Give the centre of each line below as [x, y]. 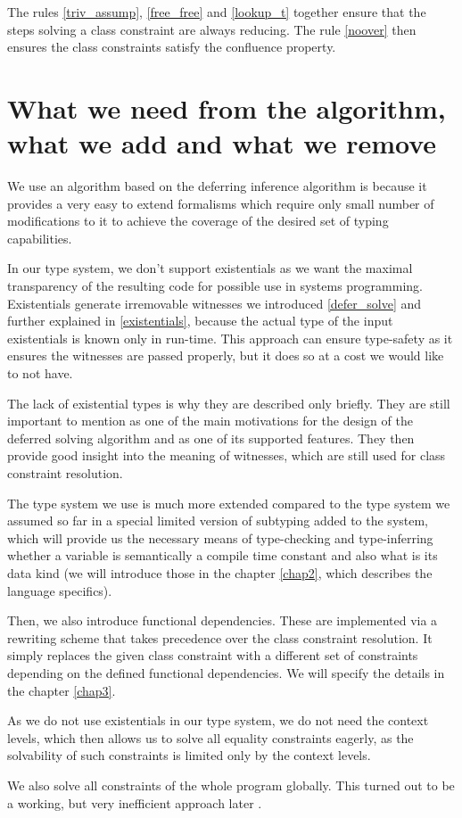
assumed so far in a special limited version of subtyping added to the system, [218, 521]
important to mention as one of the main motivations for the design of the [210, 421]
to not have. [40, 373]
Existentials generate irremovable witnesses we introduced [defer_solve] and [214, 303]
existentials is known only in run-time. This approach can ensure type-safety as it [230, 338]
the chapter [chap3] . [62, 690]
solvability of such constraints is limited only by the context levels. [189, 755]
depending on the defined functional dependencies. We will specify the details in [226, 672]
